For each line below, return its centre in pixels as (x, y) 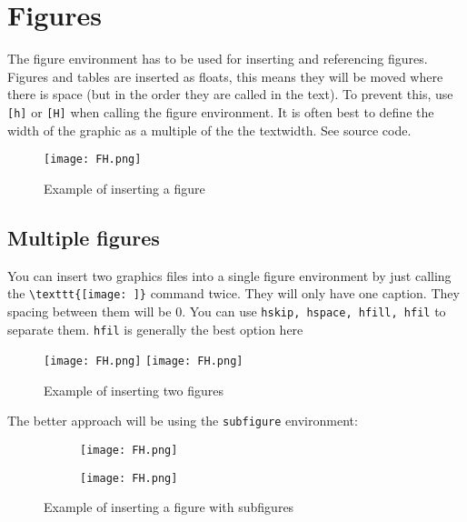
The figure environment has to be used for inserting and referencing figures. (218, 59)
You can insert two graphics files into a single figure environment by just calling (229, 275)
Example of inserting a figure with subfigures (169, 507)
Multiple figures (84, 237)
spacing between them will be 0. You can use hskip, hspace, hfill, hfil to (227, 311)
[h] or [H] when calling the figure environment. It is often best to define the (221, 111)
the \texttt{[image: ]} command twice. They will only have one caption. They (233, 293)
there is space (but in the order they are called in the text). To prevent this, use (230, 94)
